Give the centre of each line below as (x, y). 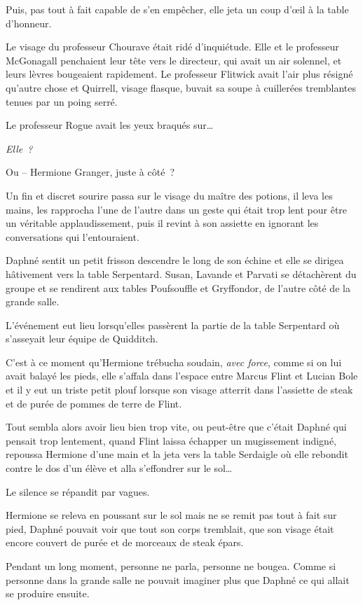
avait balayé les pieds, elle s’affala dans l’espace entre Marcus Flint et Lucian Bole (182, 376)
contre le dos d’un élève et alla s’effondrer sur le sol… (119, 468)
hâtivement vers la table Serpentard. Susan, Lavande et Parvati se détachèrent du (181, 273)
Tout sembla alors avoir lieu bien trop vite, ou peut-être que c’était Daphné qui (176, 427)
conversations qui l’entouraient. (73, 236)
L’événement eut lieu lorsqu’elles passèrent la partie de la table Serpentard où (173, 325)
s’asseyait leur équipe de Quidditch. (82, 339)
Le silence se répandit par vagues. (78, 491)
